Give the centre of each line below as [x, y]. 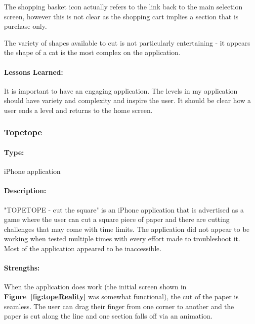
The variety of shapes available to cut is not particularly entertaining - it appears [127, 42]
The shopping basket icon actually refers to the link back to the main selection [123, 6]
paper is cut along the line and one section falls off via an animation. [108, 316]
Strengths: [22, 268]
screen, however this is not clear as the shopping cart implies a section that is [121, 16]
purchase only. [25, 26]
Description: [25, 190]
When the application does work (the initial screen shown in [95, 287]
